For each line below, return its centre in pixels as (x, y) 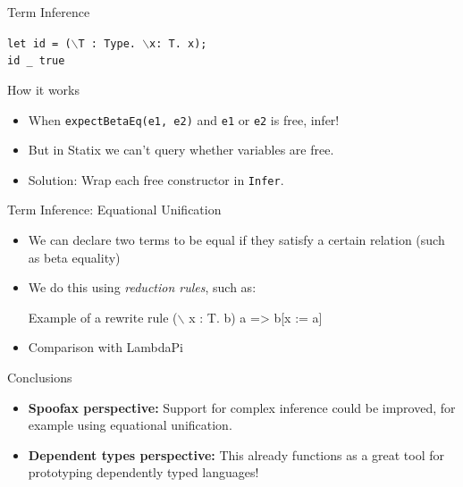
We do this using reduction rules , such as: (142, 287)
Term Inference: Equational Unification (114, 210)
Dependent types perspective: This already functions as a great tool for (236, 454)
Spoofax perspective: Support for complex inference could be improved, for (242, 407)
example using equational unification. (130, 425)
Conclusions (40, 377)
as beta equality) (74, 257)
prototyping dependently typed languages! (143, 472)
